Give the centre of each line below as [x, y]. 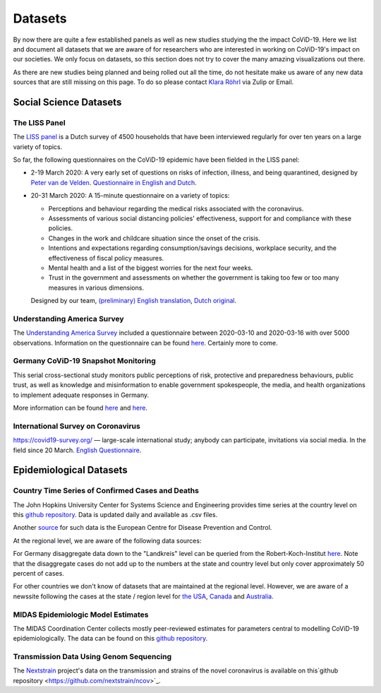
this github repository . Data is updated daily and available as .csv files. [115, 515]
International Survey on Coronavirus [77, 426]
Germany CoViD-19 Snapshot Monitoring [85, 361]
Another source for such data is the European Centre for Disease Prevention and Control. [143, 528]
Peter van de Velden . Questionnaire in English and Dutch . [114, 182]
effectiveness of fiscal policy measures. [106, 258]
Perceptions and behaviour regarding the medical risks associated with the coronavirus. [176, 208]
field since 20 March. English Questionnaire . [77, 450]
